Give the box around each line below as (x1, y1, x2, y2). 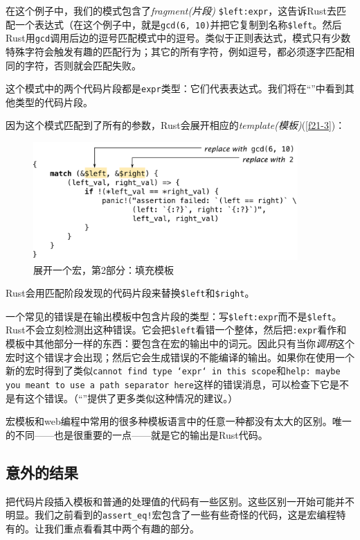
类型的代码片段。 (15, 94, 93, 109)
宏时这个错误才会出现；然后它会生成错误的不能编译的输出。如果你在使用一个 (6, 349, 354, 364)
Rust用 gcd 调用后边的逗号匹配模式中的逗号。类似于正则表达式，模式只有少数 (6, 31, 351, 45)
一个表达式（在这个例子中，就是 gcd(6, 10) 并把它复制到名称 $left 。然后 (15, 17, 342, 31)
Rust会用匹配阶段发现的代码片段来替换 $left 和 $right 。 (6, 286, 255, 300)
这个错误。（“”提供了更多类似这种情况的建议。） (24, 390, 238, 405)
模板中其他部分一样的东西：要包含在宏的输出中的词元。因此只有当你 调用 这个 (6, 336, 354, 351)
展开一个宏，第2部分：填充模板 (33, 262, 174, 277)
